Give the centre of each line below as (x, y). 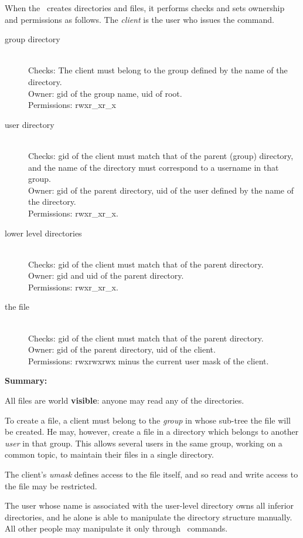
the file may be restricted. (51, 485)
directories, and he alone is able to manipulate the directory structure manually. (149, 517)
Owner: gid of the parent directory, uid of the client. (122, 349)
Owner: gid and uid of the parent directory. (106, 275)
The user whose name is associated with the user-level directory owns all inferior (149, 505)
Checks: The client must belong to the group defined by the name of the (158, 70)
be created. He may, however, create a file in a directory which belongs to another (152, 432)
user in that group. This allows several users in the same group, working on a (144, 443)
